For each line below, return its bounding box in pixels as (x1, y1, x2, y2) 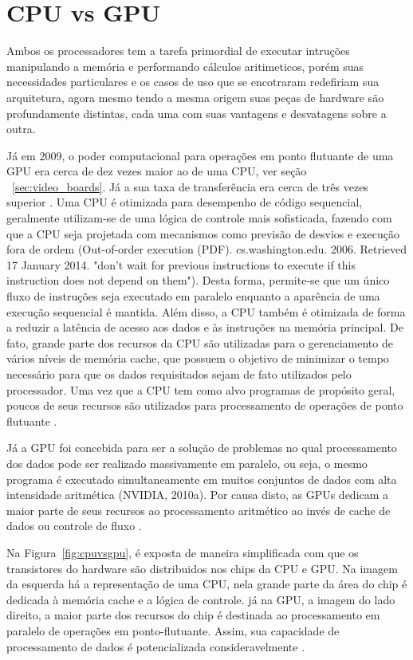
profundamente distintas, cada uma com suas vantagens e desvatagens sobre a (6, 104, 387, 121)
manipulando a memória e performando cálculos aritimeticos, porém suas (6, 57, 364, 74)
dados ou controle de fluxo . (6, 517, 142, 534)
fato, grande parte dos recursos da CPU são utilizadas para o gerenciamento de (6, 334, 393, 351)
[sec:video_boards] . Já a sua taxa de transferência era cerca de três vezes (12, 178, 368, 194)
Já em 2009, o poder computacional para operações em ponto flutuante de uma (6, 147, 394, 163)
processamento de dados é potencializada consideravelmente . (6, 638, 305, 654)
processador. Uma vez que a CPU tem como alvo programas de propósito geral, (6, 381, 395, 398)
